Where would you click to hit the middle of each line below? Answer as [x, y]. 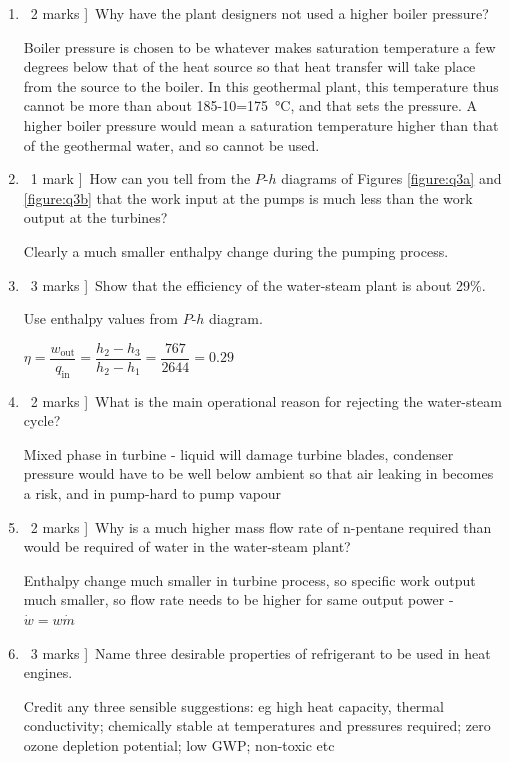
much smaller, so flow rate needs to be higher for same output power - [238, 599]
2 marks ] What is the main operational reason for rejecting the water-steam [266, 400]
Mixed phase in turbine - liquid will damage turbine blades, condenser [238, 453]
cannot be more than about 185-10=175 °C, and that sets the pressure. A [250, 105]
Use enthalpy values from [100, 318]
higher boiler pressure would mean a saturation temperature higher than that [261, 124]
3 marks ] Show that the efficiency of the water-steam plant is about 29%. [258, 284]
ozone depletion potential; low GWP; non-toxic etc [179, 744]
